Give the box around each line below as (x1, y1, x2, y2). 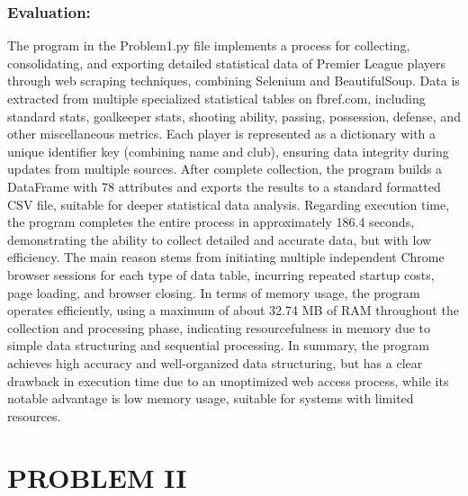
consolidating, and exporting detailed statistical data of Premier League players (7, 53, 445, 72)
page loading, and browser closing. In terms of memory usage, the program (7, 283, 420, 302)
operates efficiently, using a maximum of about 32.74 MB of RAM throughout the (7, 301, 459, 320)
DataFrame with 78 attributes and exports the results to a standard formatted (7, 176, 441, 195)
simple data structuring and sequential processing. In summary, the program (7, 336, 429, 355)
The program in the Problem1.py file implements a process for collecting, (7, 36, 410, 55)
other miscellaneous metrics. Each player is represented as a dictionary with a (7, 124, 436, 143)
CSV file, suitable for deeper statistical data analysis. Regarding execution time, (7, 194, 450, 213)
